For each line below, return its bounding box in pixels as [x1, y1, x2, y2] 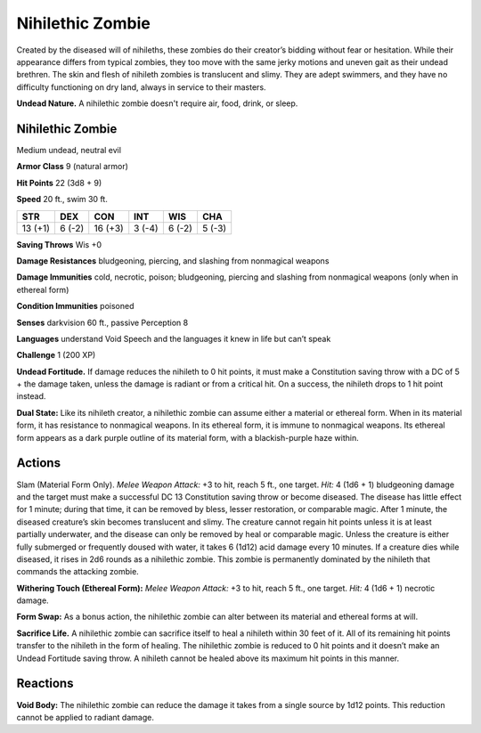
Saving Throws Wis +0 [16, 239, 102, 249]
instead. [16, 391, 46, 402]
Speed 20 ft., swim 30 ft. [16, 194, 109, 205]
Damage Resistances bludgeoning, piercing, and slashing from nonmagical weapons [16, 255, 330, 266]
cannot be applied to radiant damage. [16, 712, 155, 722]
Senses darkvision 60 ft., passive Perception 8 [16, 317, 189, 328]
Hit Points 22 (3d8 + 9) [16, 177, 102, 188]
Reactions [16, 676, 74, 691]
